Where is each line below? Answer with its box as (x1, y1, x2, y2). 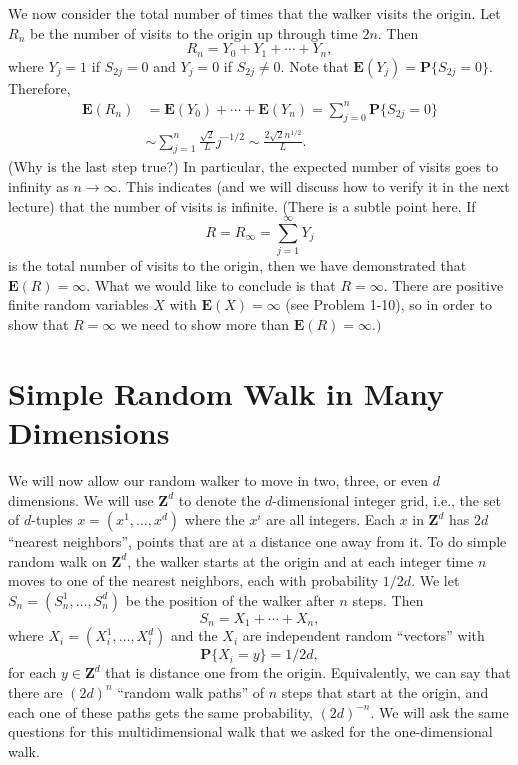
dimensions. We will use (8, 489, 154, 510)
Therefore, (8, 77, 71, 98)
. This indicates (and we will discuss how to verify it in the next (117, 175, 510, 196)
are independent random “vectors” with (242, 625, 485, 646)
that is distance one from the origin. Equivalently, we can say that (105, 662, 511, 683)
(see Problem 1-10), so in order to (285, 294, 492, 315)
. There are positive (383, 274, 504, 295)
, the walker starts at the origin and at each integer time (127, 550, 474, 571)
